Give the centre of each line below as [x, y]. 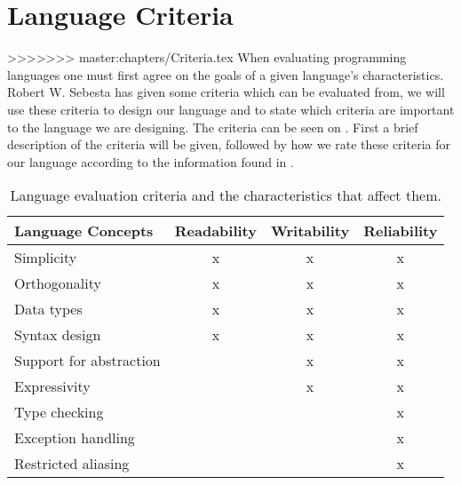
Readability [215, 231]
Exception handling [75, 438]
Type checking [59, 412]
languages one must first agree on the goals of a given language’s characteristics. [226, 74]
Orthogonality [58, 283]
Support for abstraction [87, 361]
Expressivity [52, 386]
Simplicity [46, 258]
